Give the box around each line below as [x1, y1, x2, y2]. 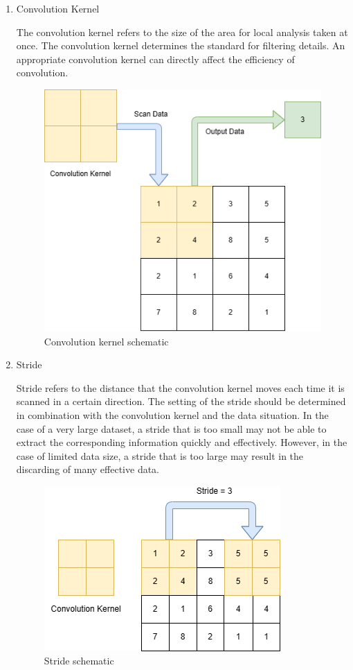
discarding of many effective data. [16, 462, 160, 476]
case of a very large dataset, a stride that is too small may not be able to [16, 421, 327, 436]
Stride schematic [44, 653, 114, 668]
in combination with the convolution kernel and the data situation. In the [16, 407, 329, 422]
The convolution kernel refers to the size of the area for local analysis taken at [16, 24, 348, 39]
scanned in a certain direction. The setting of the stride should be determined [16, 394, 346, 409]
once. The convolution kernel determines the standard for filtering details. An [16, 38, 345, 53]
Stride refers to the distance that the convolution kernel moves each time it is [16, 380, 345, 395]
